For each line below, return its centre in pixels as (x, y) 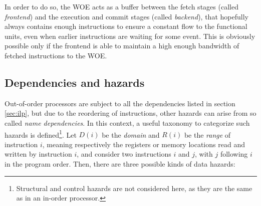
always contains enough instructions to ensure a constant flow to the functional (126, 26)
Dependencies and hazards (75, 82)
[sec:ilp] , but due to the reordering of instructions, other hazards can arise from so (130, 113)
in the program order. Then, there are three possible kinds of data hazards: (120, 163)
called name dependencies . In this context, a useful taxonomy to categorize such (127, 122)
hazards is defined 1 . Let (41, 134)
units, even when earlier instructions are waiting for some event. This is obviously (130, 36)
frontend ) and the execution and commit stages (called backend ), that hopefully (126, 16)
